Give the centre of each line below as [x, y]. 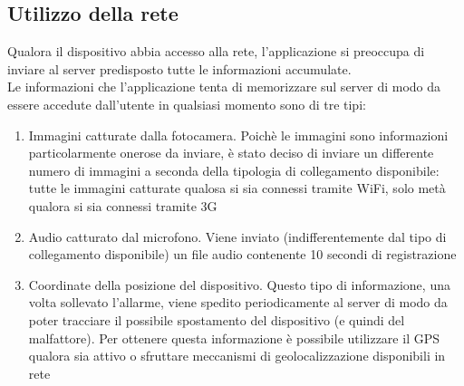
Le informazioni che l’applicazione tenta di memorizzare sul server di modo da [224, 87]
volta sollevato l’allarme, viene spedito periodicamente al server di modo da [238, 302]
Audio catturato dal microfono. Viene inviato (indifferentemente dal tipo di [237, 236]
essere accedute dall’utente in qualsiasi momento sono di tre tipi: [187, 104]
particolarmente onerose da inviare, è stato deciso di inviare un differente [231, 153]
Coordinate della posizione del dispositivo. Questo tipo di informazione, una [239, 284]
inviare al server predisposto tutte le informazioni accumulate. [179, 68]
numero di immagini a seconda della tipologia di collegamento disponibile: [234, 170]
